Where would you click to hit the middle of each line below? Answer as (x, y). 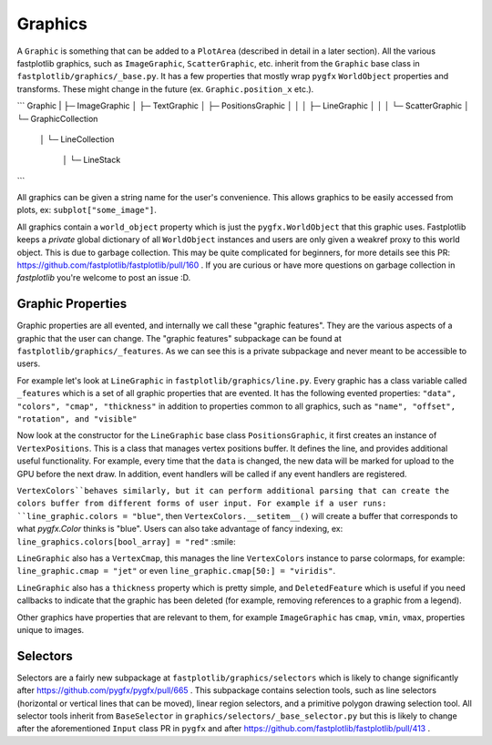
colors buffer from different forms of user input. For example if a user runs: (202, 504)
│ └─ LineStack (92, 160)
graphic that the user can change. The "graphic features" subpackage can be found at (179, 338)
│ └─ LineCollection (77, 139)
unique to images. (51, 629)
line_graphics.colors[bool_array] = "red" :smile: (126, 541)
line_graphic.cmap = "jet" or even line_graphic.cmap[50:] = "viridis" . (176, 571)
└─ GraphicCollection (57, 118)
